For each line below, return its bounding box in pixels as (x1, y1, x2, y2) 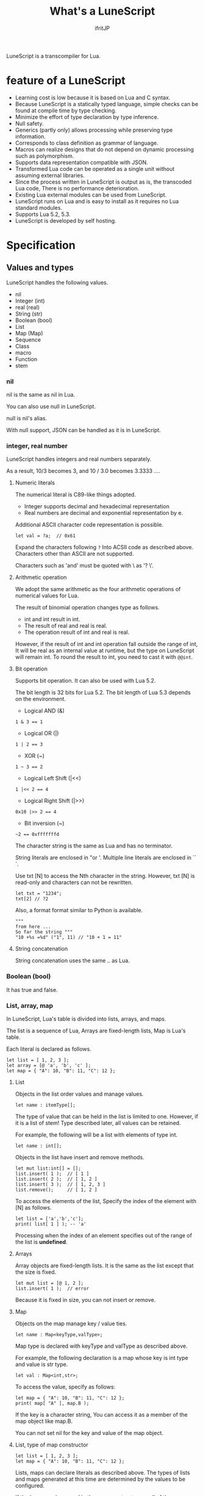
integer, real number (6, 442, 68, 450)
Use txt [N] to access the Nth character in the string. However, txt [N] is (15, 872, 195, 880)
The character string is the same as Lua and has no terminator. (15, 842, 173, 849)
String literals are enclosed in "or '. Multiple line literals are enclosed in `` (15, 854, 197, 861)
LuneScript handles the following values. (6, 279, 108, 286)
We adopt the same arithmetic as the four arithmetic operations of (15, 586, 181, 593)
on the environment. (15, 696, 66, 703)
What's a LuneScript (49, 4, 155, 18)
